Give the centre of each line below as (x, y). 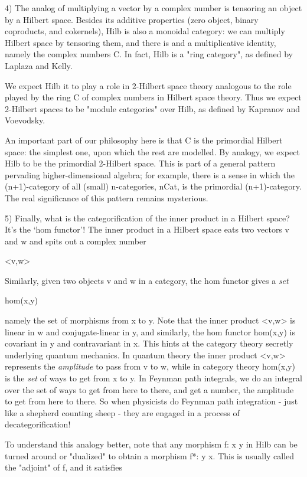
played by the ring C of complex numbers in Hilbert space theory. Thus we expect (153, 97)
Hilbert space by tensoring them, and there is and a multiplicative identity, (141, 42)
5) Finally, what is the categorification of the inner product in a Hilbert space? (147, 218)
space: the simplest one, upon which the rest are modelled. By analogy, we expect (152, 151)
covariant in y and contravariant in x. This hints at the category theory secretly (149, 343)
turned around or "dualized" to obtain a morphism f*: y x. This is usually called (150, 455)
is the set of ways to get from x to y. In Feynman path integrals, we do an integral (153, 378)
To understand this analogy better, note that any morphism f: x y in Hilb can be (151, 444)
